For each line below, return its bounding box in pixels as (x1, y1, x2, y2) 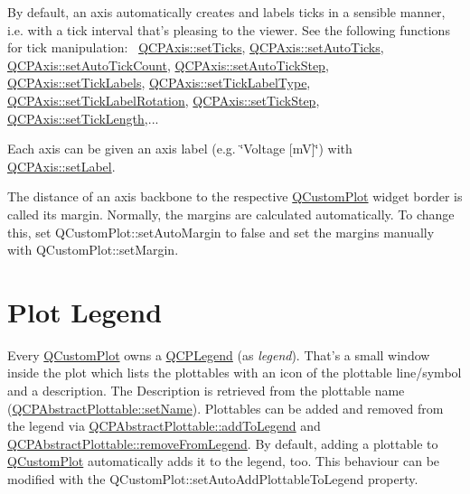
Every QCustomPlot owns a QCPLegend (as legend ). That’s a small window (7, 345, 430, 364)
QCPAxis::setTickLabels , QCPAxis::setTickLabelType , (7, 73, 311, 92)
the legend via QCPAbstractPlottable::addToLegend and (7, 416, 321, 435)
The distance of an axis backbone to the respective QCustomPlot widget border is (7, 187, 463, 206)
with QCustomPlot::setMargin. (7, 240, 179, 259)
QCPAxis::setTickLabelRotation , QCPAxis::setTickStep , (7, 90, 320, 109)
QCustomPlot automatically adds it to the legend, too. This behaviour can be (7, 452, 440, 471)
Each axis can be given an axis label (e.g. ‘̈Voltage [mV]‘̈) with (7, 139, 352, 158)
